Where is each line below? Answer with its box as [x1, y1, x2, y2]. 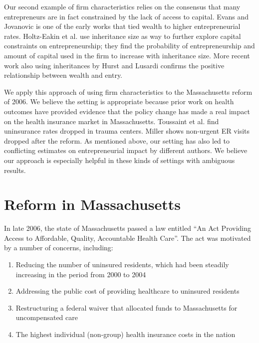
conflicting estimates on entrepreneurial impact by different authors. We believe [4, 145, 248, 156]
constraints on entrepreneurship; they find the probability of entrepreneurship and [4, 40, 255, 51]
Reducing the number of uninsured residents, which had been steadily [15, 259, 229, 269]
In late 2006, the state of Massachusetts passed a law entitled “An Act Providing [4, 223, 251, 233]
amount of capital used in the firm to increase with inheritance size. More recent [4, 50, 250, 60]
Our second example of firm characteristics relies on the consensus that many [4, 1, 241, 11]
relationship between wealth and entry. [4, 70, 123, 80]
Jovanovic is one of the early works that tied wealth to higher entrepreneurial [4, 21, 241, 31]
